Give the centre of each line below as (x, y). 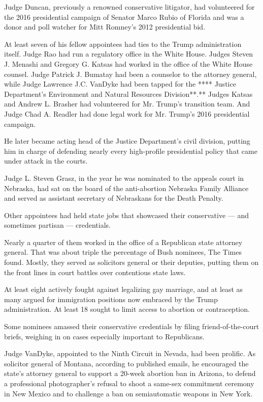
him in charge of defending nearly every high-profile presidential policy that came (131, 151)
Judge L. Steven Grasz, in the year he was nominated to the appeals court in (124, 178)
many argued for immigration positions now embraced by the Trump (111, 299)
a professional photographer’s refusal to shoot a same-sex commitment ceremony (129, 383)
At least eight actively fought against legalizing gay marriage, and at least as (124, 289)
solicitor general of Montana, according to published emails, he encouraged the (126, 363)
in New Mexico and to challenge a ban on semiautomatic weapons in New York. (128, 393)
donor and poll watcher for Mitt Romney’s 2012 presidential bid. (105, 27)
